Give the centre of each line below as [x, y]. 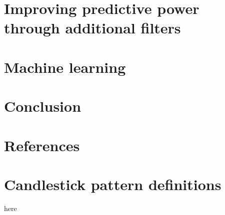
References [42, 145]
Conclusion [43, 106]
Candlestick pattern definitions [113, 184]
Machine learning [65, 67]
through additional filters [92, 28]
